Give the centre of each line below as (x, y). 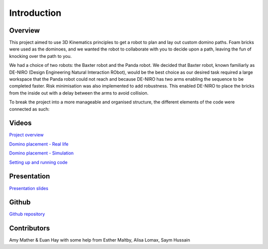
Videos (20, 123)
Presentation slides (29, 188)
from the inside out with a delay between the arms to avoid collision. (79, 93)
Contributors (30, 228)
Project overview (27, 135)
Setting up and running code (38, 162)
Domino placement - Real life (39, 144)
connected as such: (29, 109)
